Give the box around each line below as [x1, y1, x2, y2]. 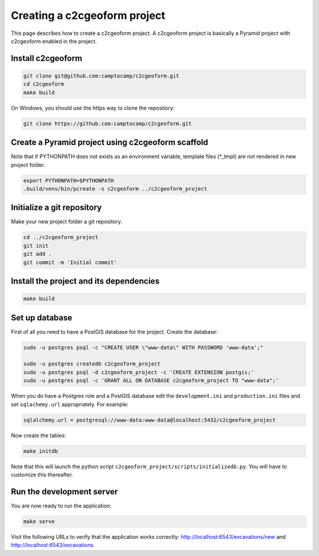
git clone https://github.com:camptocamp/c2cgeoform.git [23, 120, 192, 127]
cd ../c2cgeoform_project [23, 234, 99, 241]
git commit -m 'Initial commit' [23, 259, 118, 266]
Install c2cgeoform [11, 53, 83, 63]
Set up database [11, 313, 73, 323]
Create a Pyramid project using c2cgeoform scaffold [11, 137, 209, 147]
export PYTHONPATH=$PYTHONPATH [23, 177, 115, 184]
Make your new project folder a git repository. [11, 218, 122, 225]
